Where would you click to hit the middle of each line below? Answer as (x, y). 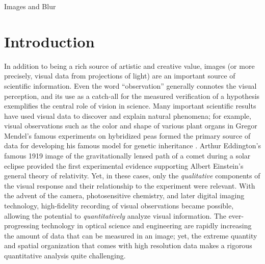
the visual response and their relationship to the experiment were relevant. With (130, 185)
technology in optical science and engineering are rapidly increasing (147, 226)
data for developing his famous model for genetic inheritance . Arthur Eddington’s (132, 146)
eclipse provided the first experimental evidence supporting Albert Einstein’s (124, 165)
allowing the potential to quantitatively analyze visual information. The (115, 215)
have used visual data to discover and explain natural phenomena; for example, (128, 115)
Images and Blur (30, 6)
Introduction (49, 41)
